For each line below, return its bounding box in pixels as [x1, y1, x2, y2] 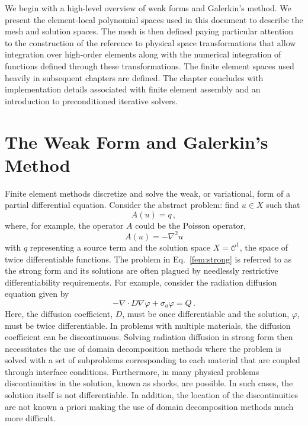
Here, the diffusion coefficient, [5, 307, 113, 319]
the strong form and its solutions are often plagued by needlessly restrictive [5, 264, 278, 277]
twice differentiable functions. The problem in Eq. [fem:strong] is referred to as [5, 252, 292, 265]
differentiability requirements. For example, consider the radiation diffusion [5, 276, 277, 288]
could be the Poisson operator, [135, 219, 246, 231]
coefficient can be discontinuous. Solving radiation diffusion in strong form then [5, 331, 293, 343]
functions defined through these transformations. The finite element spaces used [5, 59, 294, 72]
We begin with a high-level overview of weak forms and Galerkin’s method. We [5, 2, 291, 14]
